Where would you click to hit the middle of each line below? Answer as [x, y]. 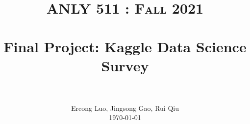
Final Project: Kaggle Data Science [125, 46]
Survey [125, 65]
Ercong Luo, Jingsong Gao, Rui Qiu [125, 108]
